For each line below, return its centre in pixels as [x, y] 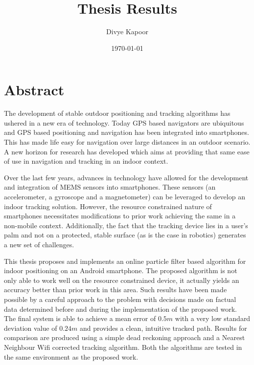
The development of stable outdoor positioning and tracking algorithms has [117, 113]
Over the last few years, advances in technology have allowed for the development [126, 177]
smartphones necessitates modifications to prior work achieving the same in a [120, 216]
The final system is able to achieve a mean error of [80, 318]
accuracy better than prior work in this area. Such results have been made [115, 290]
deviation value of [31, 328]
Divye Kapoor [127, 32]
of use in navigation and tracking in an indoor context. [86, 161]
